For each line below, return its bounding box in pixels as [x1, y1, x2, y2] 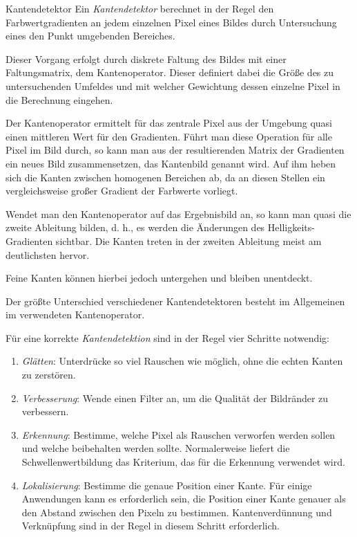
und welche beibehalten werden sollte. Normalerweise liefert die [21, 441, 290, 455]
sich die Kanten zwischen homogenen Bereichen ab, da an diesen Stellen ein [6, 170, 325, 184]
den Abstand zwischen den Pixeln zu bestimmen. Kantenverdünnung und [21, 504, 332, 519]
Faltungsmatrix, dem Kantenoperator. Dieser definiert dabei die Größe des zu [6, 65, 334, 80]
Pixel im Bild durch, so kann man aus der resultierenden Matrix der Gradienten [6, 143, 345, 157]
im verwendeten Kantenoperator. [6, 307, 145, 322]
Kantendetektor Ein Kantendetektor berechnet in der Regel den [6, 1, 274, 15]
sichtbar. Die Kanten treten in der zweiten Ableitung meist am [55, 233, 322, 248]
